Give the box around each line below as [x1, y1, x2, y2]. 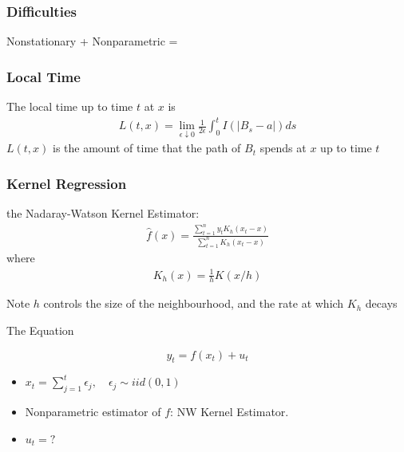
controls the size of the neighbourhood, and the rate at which [43, 295, 344, 312]
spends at [259, 140, 307, 156]
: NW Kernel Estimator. [170, 403, 289, 420]
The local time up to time [6, 98, 133, 115]
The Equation [6, 322, 74, 339]
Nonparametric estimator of [25, 403, 161, 420]
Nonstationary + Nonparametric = [6, 33, 178, 49]
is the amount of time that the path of [52, 140, 241, 156]
